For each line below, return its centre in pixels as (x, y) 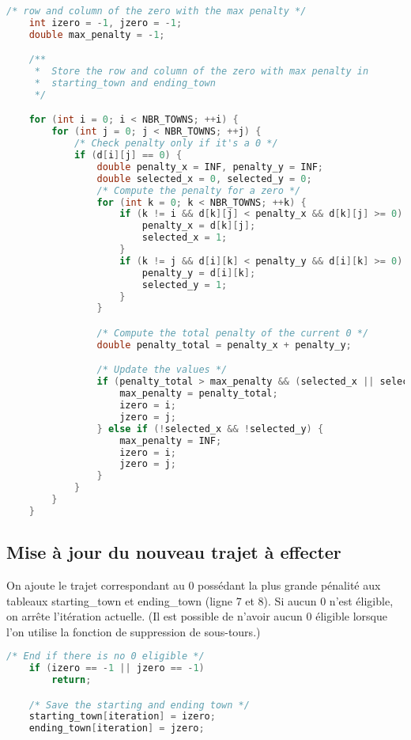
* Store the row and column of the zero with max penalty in (202, 72)
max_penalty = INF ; (171, 440)
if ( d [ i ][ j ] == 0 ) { (128, 156)
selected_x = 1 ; (185, 238)
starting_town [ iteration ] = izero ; (122, 717)
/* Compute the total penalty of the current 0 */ (233, 333)
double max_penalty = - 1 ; (97, 34)
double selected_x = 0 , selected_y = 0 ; (204, 178)
